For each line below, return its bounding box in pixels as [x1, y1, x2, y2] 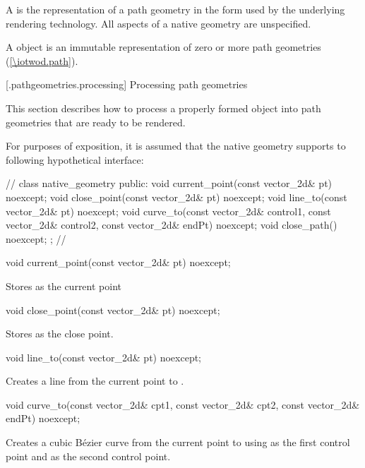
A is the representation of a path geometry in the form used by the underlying [6, 2, 345, 16]
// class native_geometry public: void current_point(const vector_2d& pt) [6, 176, 333, 191]
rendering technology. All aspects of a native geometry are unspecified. [6, 16, 311, 30]
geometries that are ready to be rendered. [6, 114, 186, 129]
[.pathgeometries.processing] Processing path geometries [6, 77, 248, 92]
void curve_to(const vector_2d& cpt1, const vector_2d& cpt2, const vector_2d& [6, 397, 360, 412]
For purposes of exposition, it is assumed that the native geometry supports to [6, 138, 346, 153]
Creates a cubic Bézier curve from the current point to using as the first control [6, 435, 350, 450]
